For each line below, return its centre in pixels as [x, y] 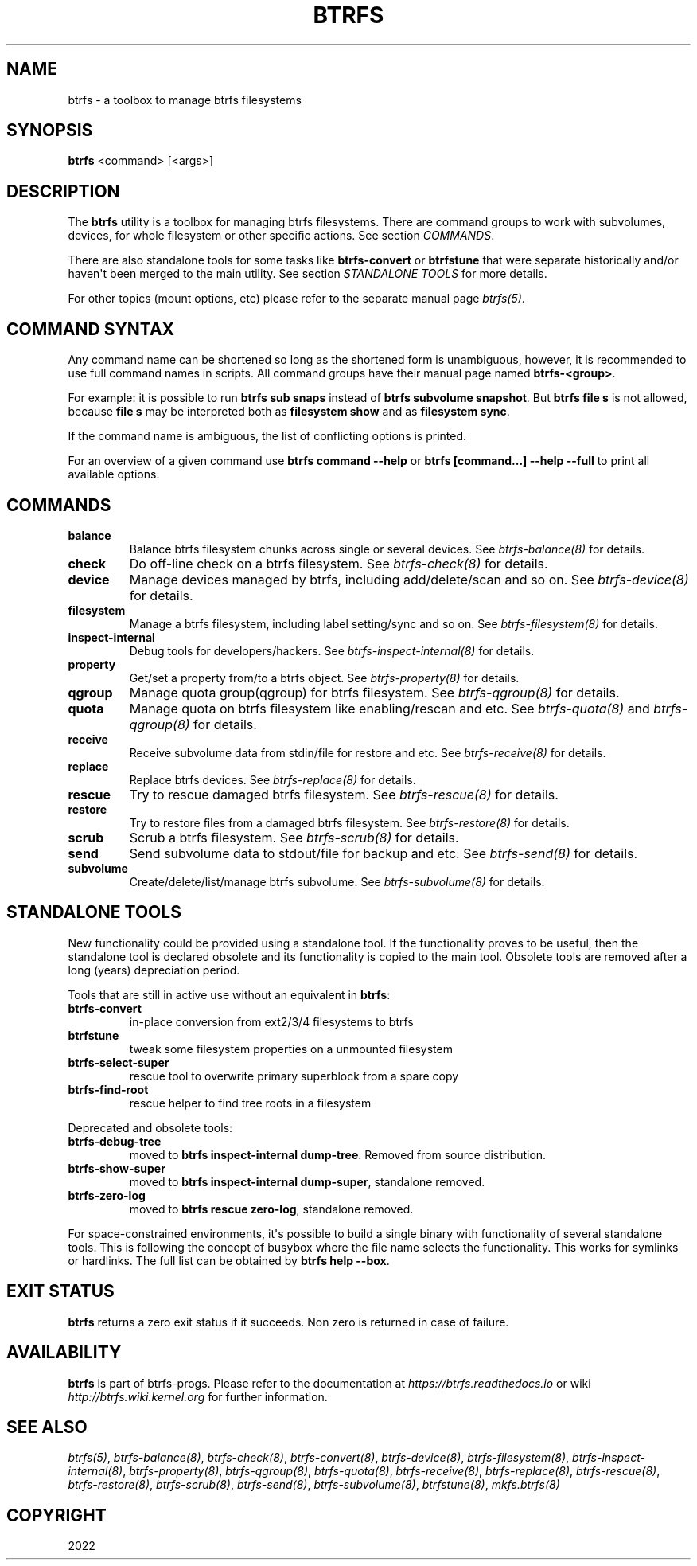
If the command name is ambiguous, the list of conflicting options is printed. [267, 436]
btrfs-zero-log [107, 1195]
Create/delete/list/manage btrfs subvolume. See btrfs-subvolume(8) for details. [337, 881]
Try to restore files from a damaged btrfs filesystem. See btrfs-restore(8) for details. [349, 822]
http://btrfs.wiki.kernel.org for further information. [198, 1396]
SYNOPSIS [50, 131]
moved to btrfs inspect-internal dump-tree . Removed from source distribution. [338, 1154]
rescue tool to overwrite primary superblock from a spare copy [294, 1076]
